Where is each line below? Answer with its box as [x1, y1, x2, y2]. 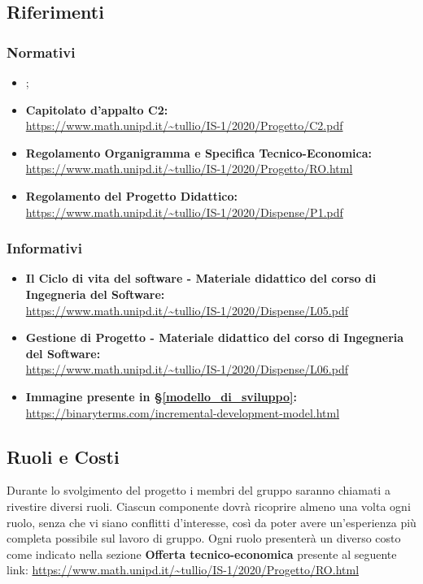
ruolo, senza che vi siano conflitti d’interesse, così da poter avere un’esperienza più [7, 513, 416, 530]
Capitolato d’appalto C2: [25, 101, 168, 118]
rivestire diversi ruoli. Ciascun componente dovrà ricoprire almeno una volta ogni [7, 497, 411, 514]
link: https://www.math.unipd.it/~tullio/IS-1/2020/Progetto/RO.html [7, 561, 360, 578]
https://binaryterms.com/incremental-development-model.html [25, 404, 340, 421]
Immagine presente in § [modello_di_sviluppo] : [25, 387, 297, 404]
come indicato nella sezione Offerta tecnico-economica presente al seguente [7, 545, 397, 562]
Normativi [7, 41, 76, 62]
